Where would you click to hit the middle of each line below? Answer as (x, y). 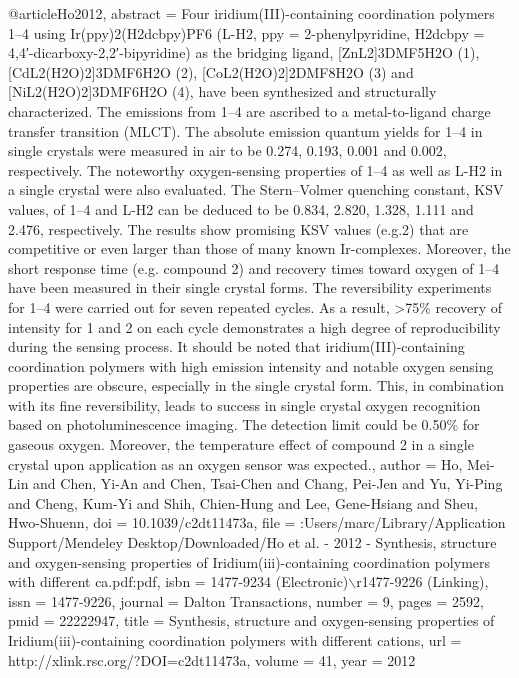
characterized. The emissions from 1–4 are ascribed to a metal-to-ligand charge (249, 110)
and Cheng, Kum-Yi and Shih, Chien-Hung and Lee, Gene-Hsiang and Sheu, (243, 502)
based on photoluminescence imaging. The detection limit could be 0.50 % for (244, 424)
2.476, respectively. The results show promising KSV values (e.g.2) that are (238, 228)
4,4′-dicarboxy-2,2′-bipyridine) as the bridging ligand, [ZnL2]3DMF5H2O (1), (244, 52)
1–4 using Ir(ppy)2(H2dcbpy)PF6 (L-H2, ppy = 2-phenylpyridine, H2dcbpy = (246, 32)
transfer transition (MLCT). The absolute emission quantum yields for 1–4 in (245, 130)
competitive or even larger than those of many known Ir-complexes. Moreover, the (259, 248)
